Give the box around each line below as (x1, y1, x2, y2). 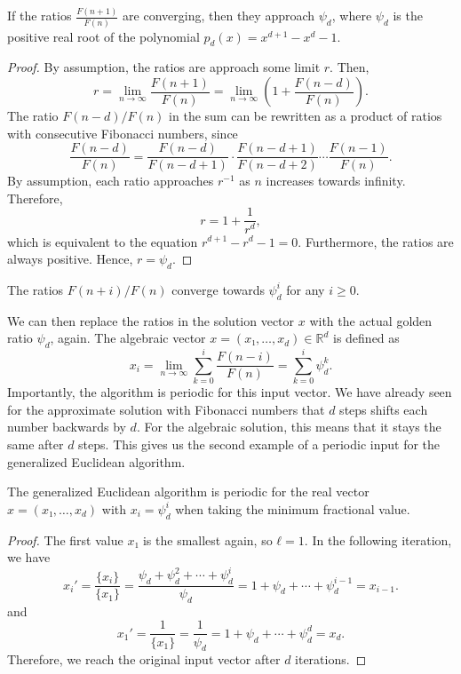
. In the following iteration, (304, 530, 452, 549)
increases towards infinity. (266, 171, 406, 190)
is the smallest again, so (142, 530, 273, 549)
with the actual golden (309, 311, 433, 329)
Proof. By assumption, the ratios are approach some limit (7, 58, 321, 76)
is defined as (332, 329, 400, 347)
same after (7, 435, 64, 453)
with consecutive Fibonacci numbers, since (7, 123, 238, 142)
